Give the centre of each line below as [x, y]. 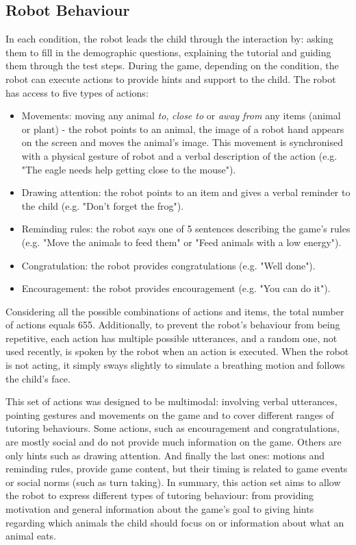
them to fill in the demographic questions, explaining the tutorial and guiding [168, 52]
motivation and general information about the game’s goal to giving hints [160, 509]
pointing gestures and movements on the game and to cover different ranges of [170, 414]
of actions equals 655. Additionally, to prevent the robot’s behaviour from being [173, 325]
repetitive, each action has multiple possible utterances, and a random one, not [171, 338]
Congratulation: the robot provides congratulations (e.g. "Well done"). [168, 265]
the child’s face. [38, 378]
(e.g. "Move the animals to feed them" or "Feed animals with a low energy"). [181, 242]
